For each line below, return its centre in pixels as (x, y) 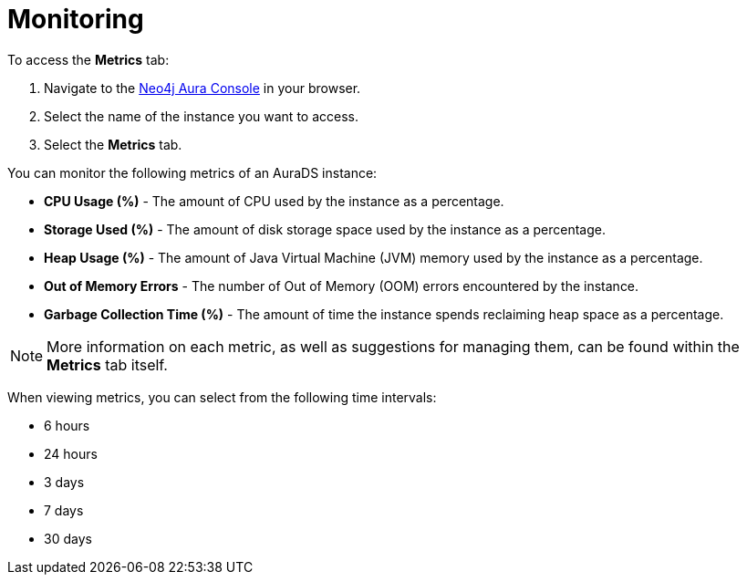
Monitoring (76, 19)
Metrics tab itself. (107, 364)
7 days (64, 510)
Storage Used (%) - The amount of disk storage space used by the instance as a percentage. (325, 229)
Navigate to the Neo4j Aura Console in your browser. (202, 88)
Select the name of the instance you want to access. (201, 116)
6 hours (67, 425)
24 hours (71, 453)
